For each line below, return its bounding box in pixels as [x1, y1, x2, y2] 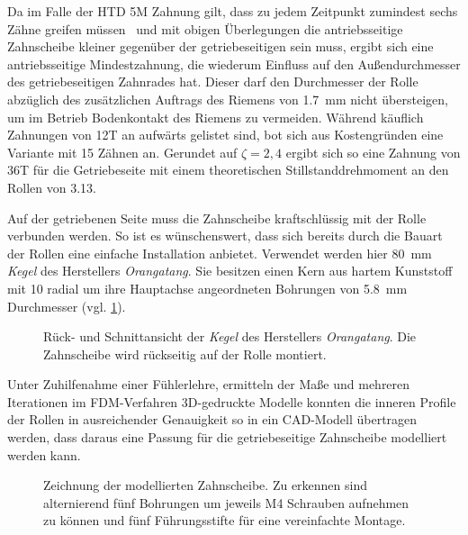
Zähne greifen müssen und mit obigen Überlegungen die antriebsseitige [7, 19, 403, 38]
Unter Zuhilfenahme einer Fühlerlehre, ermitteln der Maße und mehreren [7, 375, 410, 394]
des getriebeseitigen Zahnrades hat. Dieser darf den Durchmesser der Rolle [7, 72, 418, 91]
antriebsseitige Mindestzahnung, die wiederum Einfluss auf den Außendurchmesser [7, 54, 461, 73]
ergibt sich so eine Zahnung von [285, 142, 461, 161]
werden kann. [7, 445, 81, 464]
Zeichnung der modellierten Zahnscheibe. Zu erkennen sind [43, 476, 368, 494]
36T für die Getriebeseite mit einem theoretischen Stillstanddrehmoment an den [7, 160, 449, 179]
